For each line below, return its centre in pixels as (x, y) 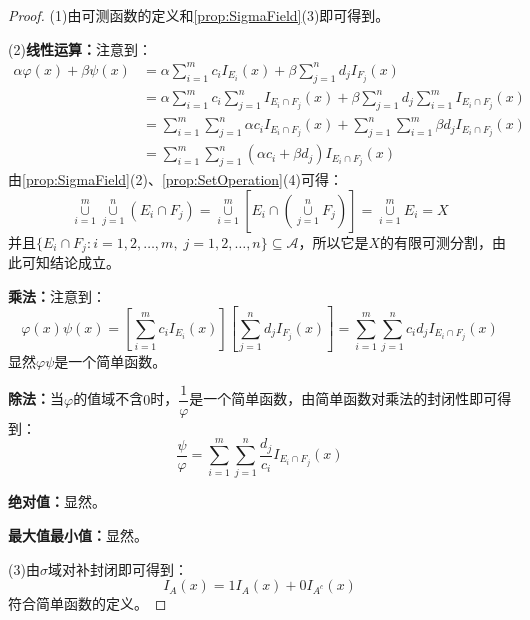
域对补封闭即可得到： (117, 568)
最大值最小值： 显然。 (78, 534)
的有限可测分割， (436, 241)
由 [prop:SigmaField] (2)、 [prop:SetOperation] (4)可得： (175, 179)
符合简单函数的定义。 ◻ (87, 603)
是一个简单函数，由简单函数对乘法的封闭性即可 (343, 398)
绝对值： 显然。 (57, 501)
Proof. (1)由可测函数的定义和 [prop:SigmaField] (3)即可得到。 (199, 15)
